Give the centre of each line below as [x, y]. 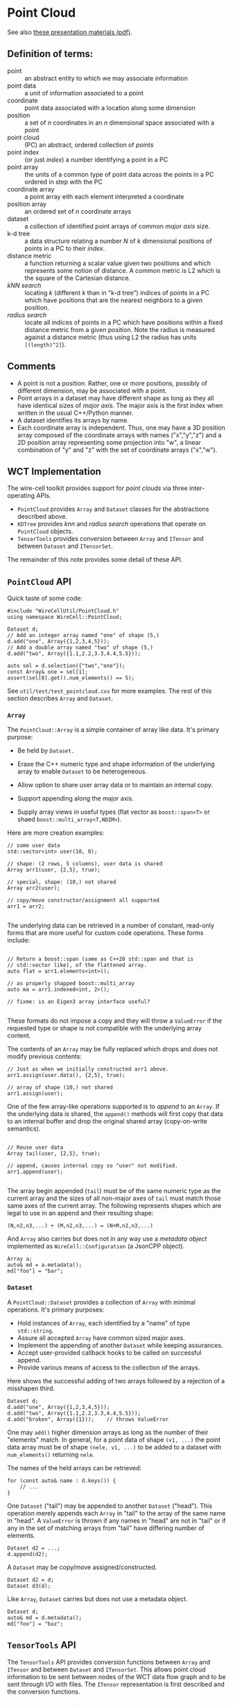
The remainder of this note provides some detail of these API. [95, 560]
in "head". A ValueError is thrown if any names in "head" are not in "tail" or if [116, 1520]
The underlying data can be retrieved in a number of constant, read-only [111, 926]
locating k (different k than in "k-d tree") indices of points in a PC [117, 292]
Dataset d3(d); [29, 1586]
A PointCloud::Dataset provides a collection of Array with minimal [102, 1302]
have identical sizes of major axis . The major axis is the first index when [120, 405]
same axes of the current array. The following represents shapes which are [114, 1206]
